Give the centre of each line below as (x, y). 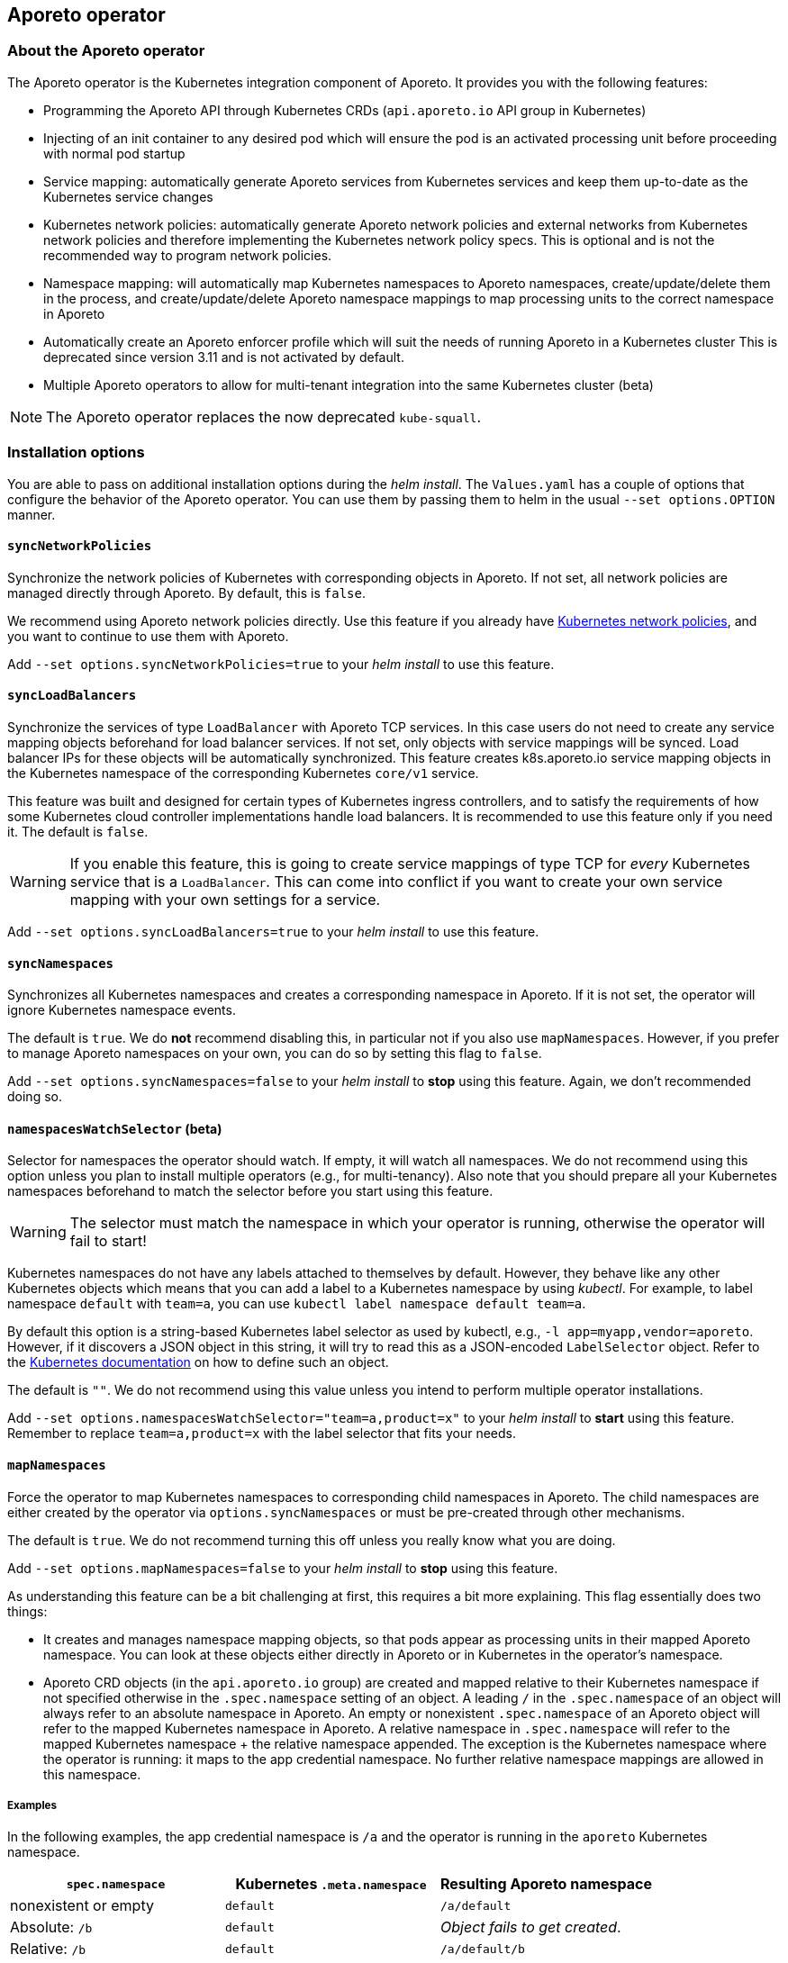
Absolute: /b (51, 1927)
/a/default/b (483, 1949)
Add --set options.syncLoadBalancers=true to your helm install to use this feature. (273, 931)
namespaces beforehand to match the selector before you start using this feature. (250, 1191)
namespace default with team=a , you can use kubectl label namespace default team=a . (297, 1304)
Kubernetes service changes (128, 196)
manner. (32, 514)
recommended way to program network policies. (188, 255)
